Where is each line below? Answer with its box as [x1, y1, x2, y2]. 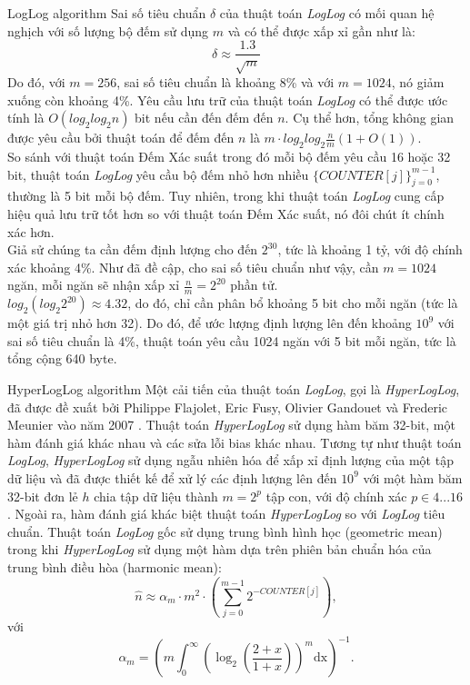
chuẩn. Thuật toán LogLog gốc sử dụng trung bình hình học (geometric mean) [7, 521, 443, 541]
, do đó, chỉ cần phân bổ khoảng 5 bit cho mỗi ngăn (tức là [127, 293, 458, 313]
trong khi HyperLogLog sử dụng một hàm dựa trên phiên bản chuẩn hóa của [7, 540, 432, 559]
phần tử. [230, 275, 278, 294]
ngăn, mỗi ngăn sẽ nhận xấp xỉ [7, 275, 180, 294]
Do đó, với [7, 73, 65, 92]
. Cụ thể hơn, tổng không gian [285, 108, 455, 127]
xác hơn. [7, 222, 55, 241]
